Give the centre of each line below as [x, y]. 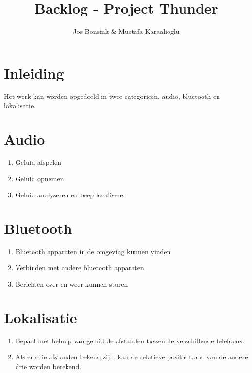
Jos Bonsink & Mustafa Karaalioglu [126, 31]
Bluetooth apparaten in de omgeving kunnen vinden [93, 251]
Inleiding [34, 73]
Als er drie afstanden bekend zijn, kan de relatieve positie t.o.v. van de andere [132, 357]
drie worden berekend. [48, 366]
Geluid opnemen [40, 178]
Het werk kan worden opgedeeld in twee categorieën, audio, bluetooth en [112, 96]
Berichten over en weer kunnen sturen [72, 284]
